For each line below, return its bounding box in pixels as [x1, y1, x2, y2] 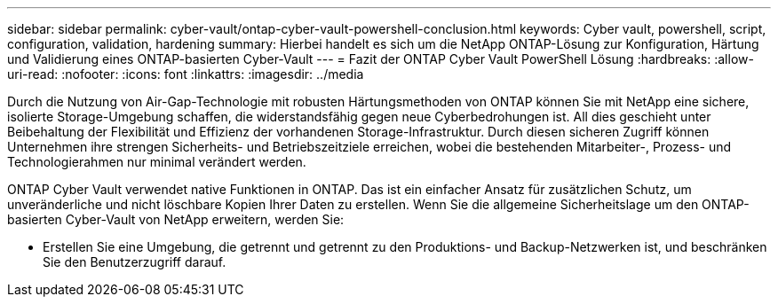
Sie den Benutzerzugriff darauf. [43, 254, 226, 269]
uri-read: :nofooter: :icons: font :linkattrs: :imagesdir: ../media [7, 66, 364, 82]
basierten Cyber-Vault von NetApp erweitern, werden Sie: [7, 212, 345, 227]
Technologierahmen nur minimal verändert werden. [7, 154, 306, 169]
